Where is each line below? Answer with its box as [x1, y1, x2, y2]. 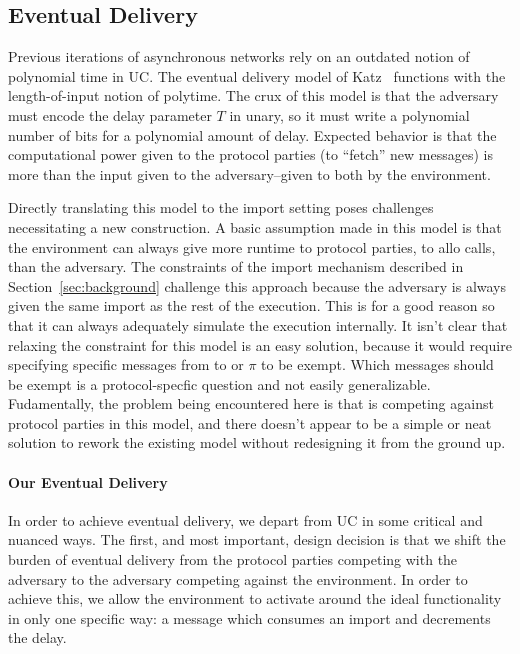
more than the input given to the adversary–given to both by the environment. [8, 163, 491, 184]
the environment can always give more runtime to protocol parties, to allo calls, [8, 236, 496, 257]
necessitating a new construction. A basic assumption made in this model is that [8, 216, 502, 237]
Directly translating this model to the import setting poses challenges [8, 197, 434, 218]
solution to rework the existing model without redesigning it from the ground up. [8, 432, 506, 453]
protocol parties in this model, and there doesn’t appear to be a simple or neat [8, 412, 492, 433]
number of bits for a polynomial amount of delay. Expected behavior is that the [8, 124, 497, 145]
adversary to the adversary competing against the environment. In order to [8, 568, 468, 589]
